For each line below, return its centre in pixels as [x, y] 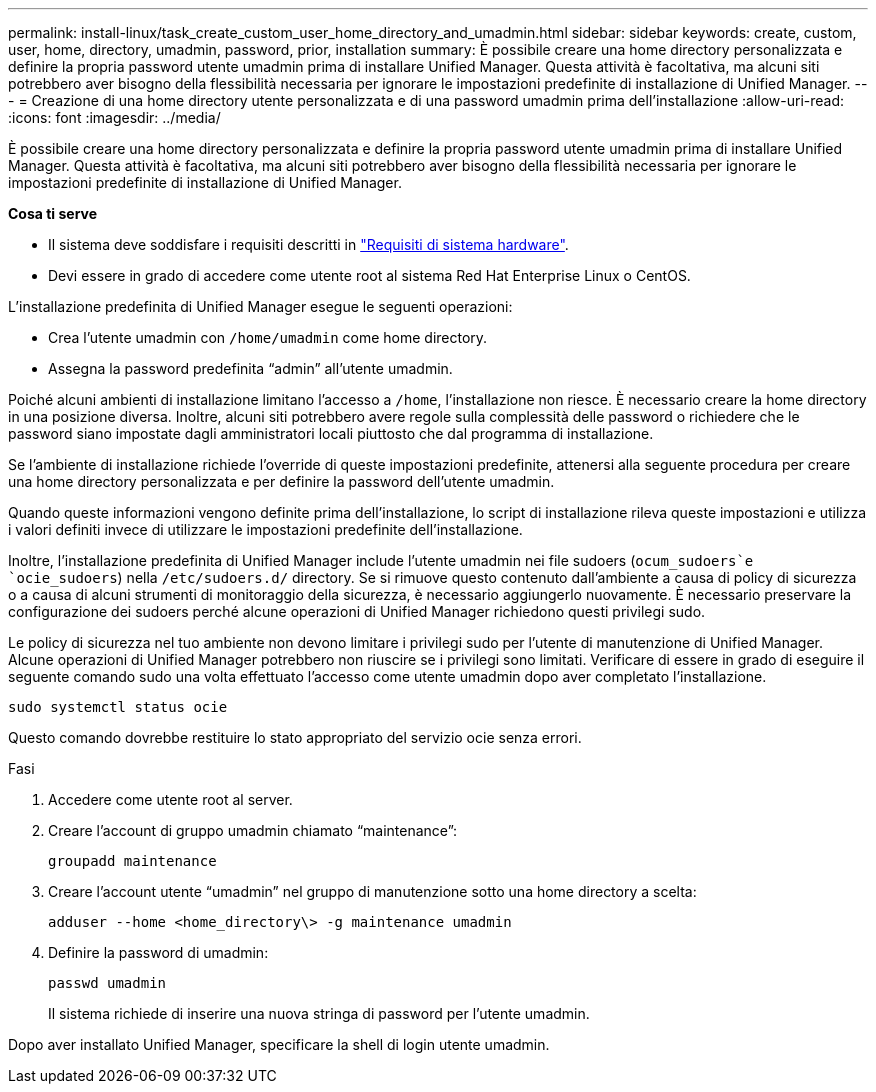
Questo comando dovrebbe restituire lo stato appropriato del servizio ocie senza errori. [295, 737]
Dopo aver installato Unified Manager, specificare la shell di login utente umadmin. [279, 1044]
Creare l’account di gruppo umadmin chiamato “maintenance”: [253, 830]
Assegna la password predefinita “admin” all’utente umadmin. [250, 368]
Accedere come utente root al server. [170, 799]
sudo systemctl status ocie [118, 707]
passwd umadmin [107, 983]
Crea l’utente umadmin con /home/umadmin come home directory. [268, 337]
